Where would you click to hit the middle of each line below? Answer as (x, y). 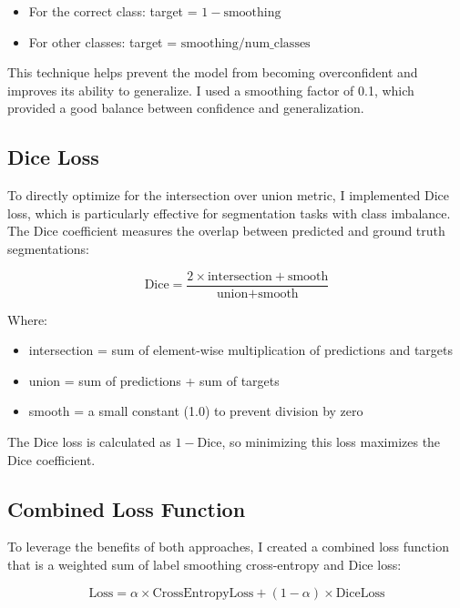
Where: (27, 319)
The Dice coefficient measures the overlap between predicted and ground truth (226, 231)
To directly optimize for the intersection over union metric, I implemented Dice (228, 195)
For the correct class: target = (113, 11)
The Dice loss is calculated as (89, 441)
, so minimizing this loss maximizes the (331, 441)
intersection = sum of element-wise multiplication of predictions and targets (241, 350)
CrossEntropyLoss (203, 593)
